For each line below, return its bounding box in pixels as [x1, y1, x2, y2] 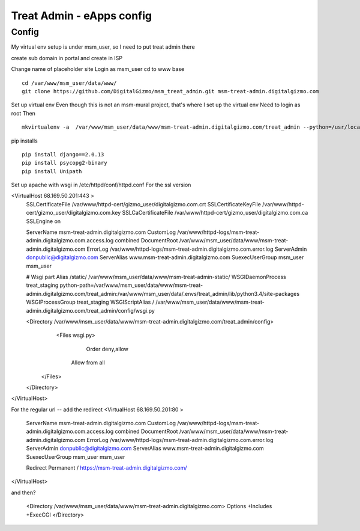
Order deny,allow [86, 345, 129, 352]
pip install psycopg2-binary [22, 159, 107, 167]
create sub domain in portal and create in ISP [11, 54, 123, 61]
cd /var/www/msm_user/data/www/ [22, 79, 117, 87]
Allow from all [71, 359, 105, 366]
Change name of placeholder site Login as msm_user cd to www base [11, 66, 185, 73]
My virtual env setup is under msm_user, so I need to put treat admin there [11, 43, 195, 51]
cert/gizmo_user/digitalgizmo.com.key [26, 209, 121, 216]
